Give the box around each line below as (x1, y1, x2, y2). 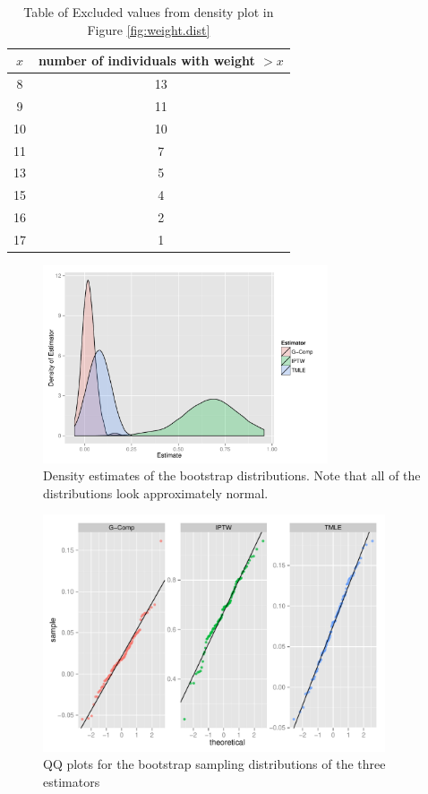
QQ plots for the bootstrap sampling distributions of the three (43, 755, 386, 773)
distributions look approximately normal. (43, 483, 269, 502)
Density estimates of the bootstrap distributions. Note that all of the (43, 466, 421, 485)
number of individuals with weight (39, 51, 255, 70)
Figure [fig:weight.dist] (87, 20, 210, 39)
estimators (43, 772, 100, 791)
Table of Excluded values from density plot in (23, 3, 274, 21)
